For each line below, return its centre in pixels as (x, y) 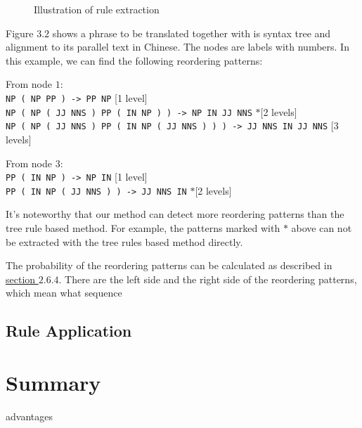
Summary (53, 382)
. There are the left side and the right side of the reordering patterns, (208, 279)
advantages (29, 416)
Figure (20, 33)
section (21, 279)
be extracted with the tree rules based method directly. (124, 241)
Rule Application (69, 331)
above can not (322, 228)
